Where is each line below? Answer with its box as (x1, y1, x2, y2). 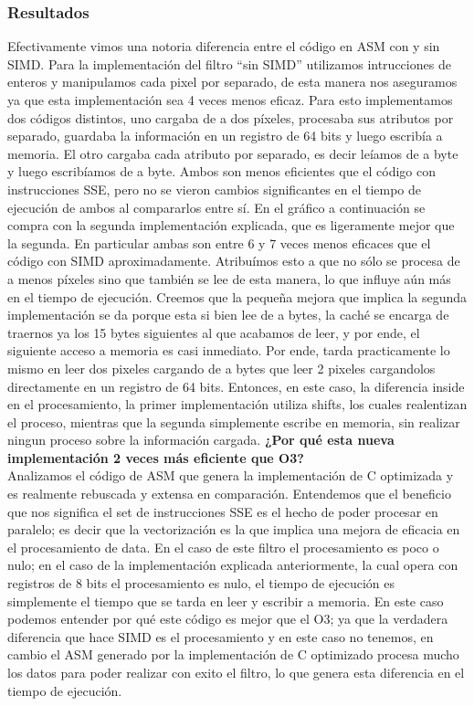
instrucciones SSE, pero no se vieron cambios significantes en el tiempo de (7, 179, 422, 198)
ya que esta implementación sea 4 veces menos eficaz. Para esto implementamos (7, 90, 453, 109)
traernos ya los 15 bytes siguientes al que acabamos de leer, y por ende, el (7, 322, 420, 342)
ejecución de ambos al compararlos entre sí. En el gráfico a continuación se (7, 197, 426, 216)
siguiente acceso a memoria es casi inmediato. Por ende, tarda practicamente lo (7, 341, 450, 360)
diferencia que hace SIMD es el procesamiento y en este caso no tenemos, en (7, 627, 434, 646)
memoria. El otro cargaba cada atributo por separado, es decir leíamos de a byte (7, 143, 458, 163)
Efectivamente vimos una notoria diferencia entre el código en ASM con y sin (7, 37, 440, 56)
